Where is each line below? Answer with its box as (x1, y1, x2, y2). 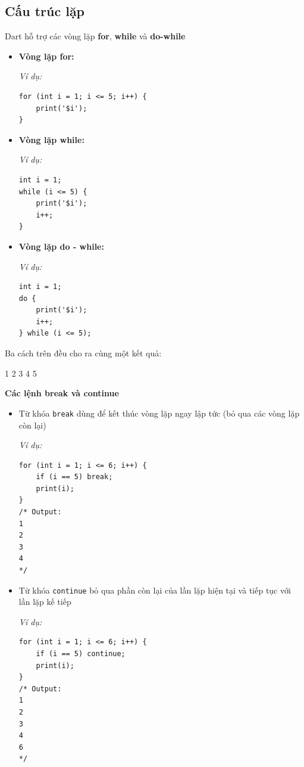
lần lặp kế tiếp (18, 595, 71, 608)
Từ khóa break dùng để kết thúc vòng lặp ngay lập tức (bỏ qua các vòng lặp (18, 406, 300, 419)
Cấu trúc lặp (5, 2, 85, 20)
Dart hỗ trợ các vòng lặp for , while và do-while (5, 30, 186, 42)
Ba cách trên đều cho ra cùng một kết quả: (5, 347, 162, 359)
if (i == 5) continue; (36, 650, 126, 659)
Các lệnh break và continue (5, 387, 119, 399)
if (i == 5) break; (36, 473, 113, 482)
